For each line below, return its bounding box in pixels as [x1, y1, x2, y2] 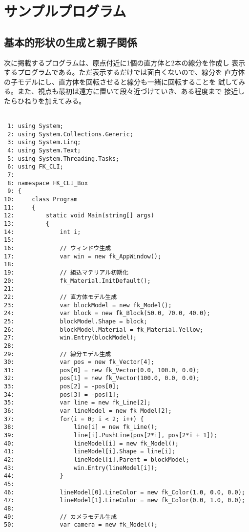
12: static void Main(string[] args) [4, 212, 154, 219]
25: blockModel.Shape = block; [4, 318, 147, 325]
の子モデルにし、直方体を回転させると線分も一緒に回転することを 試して [4, 76, 239, 86]
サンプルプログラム [4, 1, 126, 21]
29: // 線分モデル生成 [4, 350, 111, 358]
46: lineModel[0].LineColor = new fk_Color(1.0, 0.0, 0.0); [4, 489, 245, 496]
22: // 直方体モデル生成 [4, 293, 117, 300]
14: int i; [4, 228, 81, 235]
